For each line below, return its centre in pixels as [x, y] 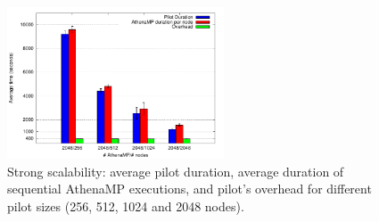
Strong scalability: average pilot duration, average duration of [176, 171]
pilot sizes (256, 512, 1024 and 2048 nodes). [126, 206]
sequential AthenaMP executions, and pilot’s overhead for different [189, 189]
